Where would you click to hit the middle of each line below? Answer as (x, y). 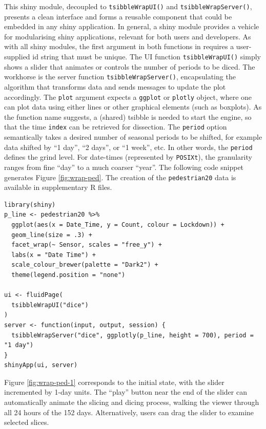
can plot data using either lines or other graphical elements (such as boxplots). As (133, 107)
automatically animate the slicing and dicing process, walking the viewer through (132, 402)
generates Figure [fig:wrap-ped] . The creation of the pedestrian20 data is (120, 177)
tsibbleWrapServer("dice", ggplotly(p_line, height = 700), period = (132, 335)
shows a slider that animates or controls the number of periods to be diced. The (130, 66)
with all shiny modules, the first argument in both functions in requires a (119, 46)
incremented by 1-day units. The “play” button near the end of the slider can (126, 392)
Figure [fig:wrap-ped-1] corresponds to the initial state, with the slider (114, 382)
